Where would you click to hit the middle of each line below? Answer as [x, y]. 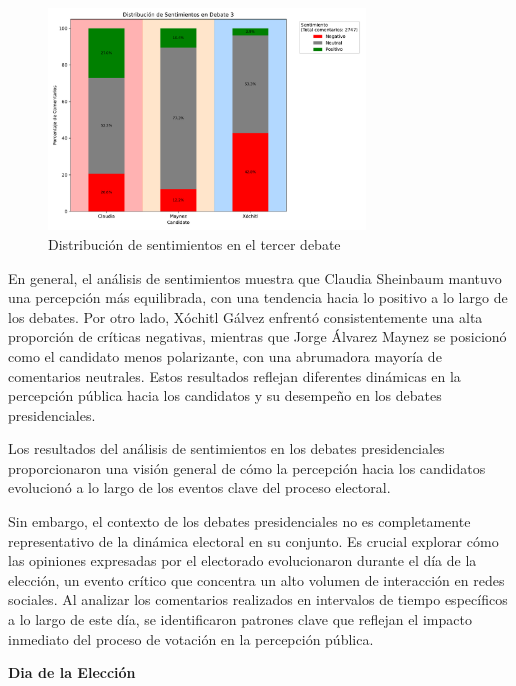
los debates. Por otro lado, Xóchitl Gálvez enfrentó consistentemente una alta [245, 316]
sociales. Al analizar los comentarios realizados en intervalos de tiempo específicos [258, 599]
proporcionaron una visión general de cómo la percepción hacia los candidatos [247, 467]
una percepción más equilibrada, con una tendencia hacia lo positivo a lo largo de [258, 297]
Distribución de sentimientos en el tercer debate [194, 243]
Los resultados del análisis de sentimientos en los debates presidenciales [226, 448]
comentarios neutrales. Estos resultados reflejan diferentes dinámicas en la [234, 375]
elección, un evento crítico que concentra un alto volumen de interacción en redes [256, 579]
